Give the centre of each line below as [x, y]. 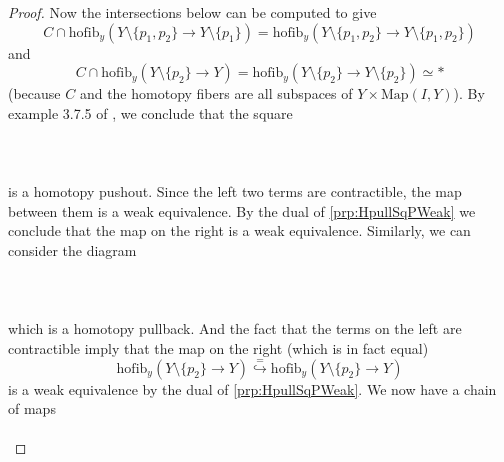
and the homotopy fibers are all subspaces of [216, 93]
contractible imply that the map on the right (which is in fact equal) [218, 347]
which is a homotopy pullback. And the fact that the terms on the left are [235, 328]
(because [34, 93]
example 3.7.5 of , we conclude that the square [150, 112]
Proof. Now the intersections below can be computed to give [192, 12]
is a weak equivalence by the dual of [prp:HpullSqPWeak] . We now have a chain [252, 388]
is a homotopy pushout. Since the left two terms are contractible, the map [235, 191]
